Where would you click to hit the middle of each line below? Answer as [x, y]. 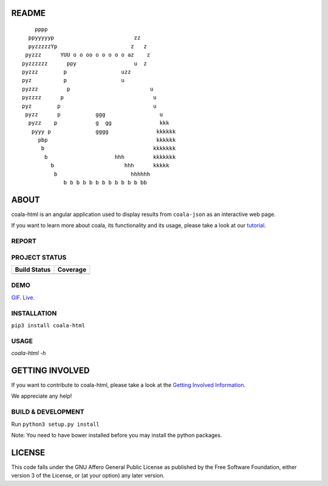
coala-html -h [29, 353]
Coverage [72, 269]
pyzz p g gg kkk [99, 123]
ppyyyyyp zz [84, 38]
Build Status [33, 269]
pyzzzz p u [90, 98]
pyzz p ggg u [94, 114]
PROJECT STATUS [39, 257]
